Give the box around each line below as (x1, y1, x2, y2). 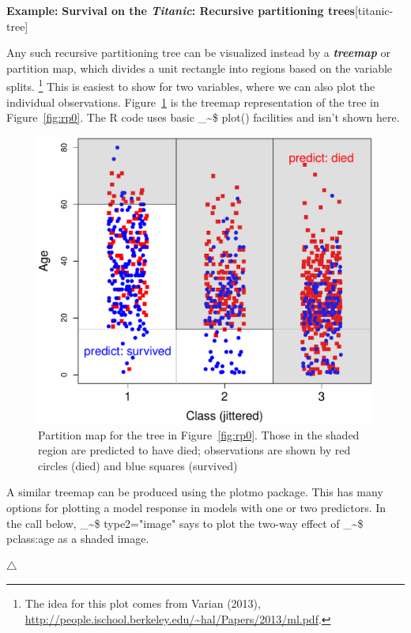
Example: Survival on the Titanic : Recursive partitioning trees (6, 2, 355, 18)
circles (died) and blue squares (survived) (38, 457, 238, 473)
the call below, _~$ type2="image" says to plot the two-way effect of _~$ (6, 514, 364, 531)
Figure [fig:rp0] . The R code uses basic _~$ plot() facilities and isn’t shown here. (6, 109, 400, 126)
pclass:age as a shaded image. (6, 530, 149, 547)
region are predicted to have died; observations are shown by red (38, 442, 351, 458)
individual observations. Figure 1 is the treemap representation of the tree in (6, 93, 379, 110)
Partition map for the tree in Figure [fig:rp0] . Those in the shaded (38, 426, 360, 443)
